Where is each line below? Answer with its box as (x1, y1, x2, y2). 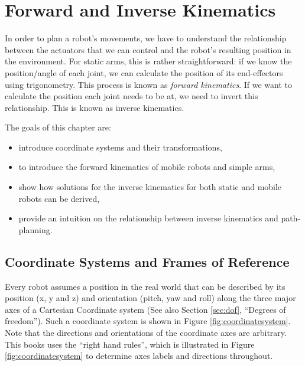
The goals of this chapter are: (5, 121, 111, 133)
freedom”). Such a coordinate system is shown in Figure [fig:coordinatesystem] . (5, 315, 291, 327)
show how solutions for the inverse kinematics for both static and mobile (18, 181, 282, 193)
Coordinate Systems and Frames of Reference (5, 252, 290, 270)
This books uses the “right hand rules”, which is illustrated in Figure (5, 338, 255, 350)
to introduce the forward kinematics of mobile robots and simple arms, (18, 161, 275, 173)
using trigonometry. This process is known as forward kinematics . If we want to (5, 78, 292, 90)
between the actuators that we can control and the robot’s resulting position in (5, 43, 291, 55)
